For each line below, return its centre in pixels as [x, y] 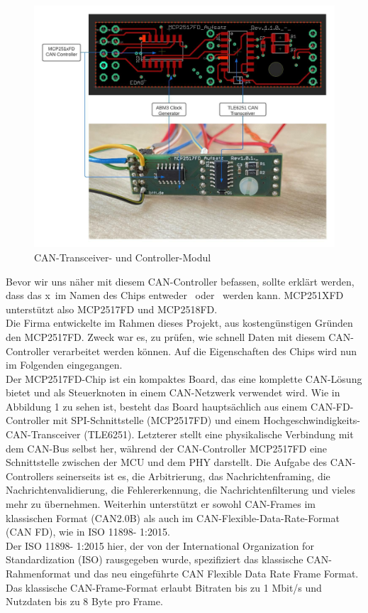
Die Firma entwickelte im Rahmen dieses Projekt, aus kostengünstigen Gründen [179, 323]
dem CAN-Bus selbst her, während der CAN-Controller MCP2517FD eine [167, 448]
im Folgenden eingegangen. [64, 365]
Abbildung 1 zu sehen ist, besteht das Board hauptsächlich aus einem [157, 406]
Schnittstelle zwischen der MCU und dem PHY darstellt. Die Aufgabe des [167, 462]
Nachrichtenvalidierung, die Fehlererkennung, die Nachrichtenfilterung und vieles [180, 490]
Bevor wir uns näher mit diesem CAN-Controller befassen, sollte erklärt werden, [180, 281]
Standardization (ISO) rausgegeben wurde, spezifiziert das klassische [155, 559]
